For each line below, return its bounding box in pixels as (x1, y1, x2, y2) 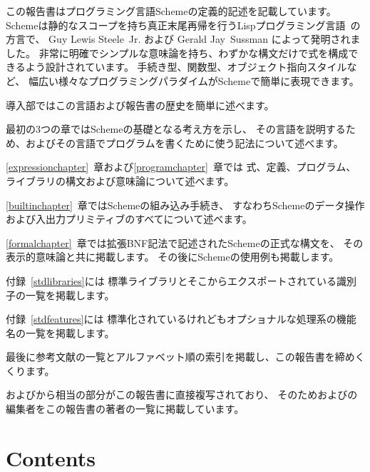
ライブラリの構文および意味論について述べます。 (6, 173, 235, 188)
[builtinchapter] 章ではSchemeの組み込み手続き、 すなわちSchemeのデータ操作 (6, 197, 365, 212)
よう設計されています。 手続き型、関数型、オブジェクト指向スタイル (25, 59, 347, 74)
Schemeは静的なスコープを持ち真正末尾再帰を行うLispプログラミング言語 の (6, 17, 361, 32)
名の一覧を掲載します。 (6, 325, 115, 340)
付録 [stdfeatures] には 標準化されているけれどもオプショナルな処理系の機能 (6, 311, 356, 326)
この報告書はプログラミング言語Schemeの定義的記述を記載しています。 (6, 4, 336, 18)
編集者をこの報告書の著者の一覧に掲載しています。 (6, 401, 245, 416)
